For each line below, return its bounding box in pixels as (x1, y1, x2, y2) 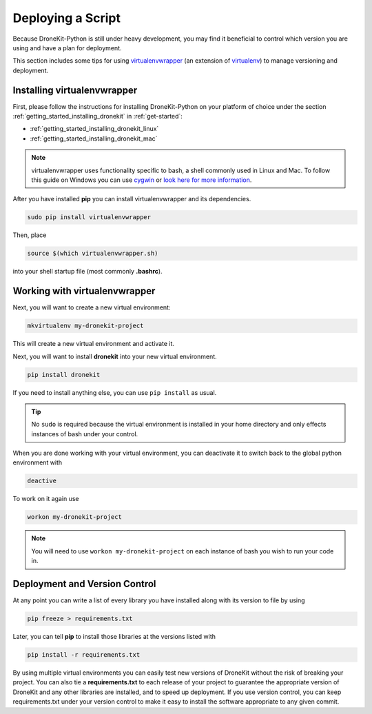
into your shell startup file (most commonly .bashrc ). (12, 267, 163, 276)
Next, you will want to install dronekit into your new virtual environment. (12, 352, 217, 360)
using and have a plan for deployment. (12, 43, 122, 52)
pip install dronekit (27, 371, 101, 378)
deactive (27, 477, 57, 485)
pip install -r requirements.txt (27, 651, 141, 659)
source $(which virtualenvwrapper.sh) (27, 249, 158, 258)
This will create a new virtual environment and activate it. (12, 340, 175, 348)
